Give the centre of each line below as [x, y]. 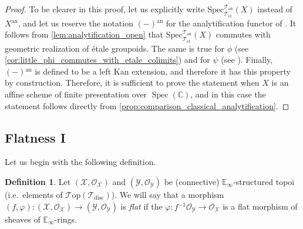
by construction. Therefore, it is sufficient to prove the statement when [132, 82]
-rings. [65, 219]
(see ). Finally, [247, 60]
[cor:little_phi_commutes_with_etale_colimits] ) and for [107, 60]
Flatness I [35, 137]
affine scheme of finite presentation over [76, 94]
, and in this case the [228, 94]
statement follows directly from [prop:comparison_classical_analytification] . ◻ [147, 105]
